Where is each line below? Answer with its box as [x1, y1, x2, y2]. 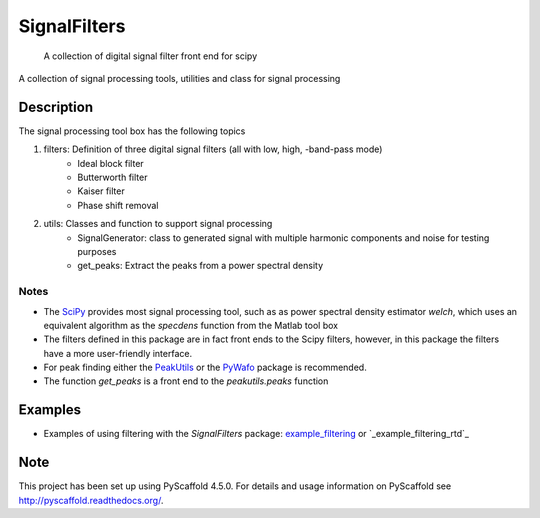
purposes [77, 245, 117, 257]
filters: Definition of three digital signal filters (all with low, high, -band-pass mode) [43, 143, 383, 155]
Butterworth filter [77, 171, 148, 184]
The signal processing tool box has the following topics [18, 125, 246, 137]
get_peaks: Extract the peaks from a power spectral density [77, 260, 324, 272]
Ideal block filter [77, 157, 144, 169]
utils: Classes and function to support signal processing [43, 218, 273, 230]
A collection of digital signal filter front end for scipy [43, 50, 258, 62]
